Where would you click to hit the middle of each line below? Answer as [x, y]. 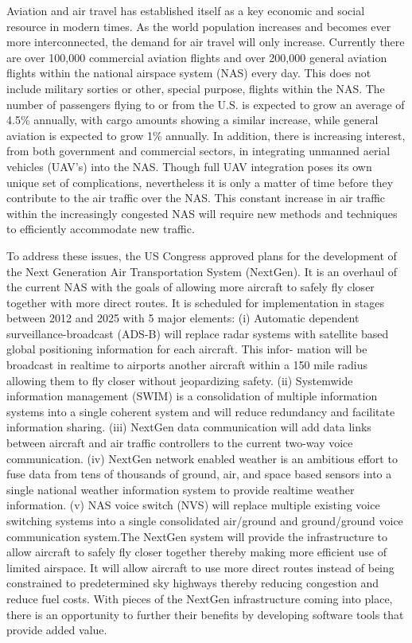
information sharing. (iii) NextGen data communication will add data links [189, 427]
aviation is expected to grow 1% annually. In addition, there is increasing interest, [206, 135]
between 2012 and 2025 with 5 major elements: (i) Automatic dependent [183, 318]
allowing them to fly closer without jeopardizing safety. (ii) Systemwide [180, 380]
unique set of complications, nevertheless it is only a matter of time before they [200, 182]
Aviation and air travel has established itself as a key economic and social [186, 10]
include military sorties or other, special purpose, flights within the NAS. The [196, 88]
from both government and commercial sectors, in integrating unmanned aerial [198, 151]
